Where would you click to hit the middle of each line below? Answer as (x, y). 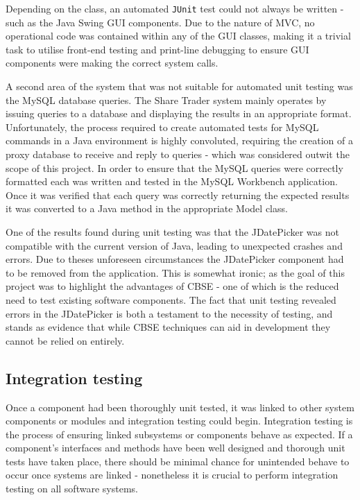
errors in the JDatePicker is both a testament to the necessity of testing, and (169, 313)
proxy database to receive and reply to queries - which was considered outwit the (178, 154)
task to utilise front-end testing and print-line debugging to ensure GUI (157, 49)
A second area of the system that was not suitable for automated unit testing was (179, 86)
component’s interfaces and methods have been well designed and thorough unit (175, 448)
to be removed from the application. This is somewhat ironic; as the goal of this (175, 272)
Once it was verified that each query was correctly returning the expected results (178, 195)
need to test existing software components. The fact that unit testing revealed (171, 299)
